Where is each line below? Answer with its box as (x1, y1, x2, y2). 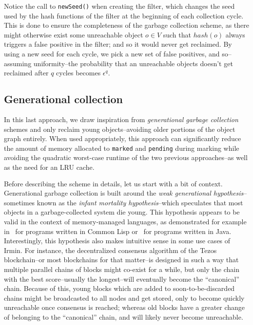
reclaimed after (4, 68, 49, 78)
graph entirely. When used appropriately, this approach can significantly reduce (4, 133, 241, 144)
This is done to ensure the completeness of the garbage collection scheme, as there (4, 20, 250, 30)
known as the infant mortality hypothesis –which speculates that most (37, 197, 243, 207)
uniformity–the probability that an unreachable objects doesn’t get (33, 58, 233, 68)
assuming (4, 58, 32, 68)
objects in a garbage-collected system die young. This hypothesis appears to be (4, 207, 240, 217)
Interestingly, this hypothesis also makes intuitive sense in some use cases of (4, 235, 231, 246)
